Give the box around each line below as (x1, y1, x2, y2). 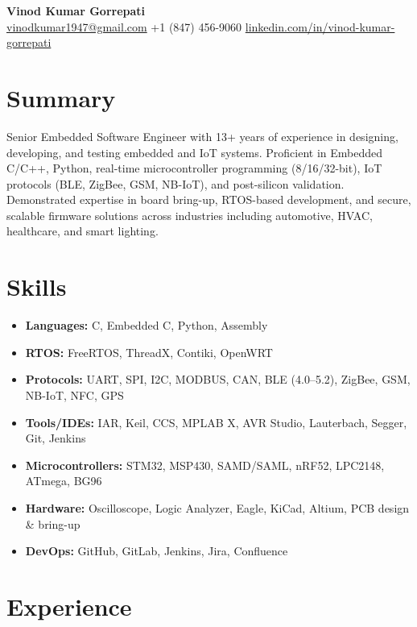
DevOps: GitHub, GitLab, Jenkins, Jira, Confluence (25, 542, 288, 559)
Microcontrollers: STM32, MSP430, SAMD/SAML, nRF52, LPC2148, (25, 456, 385, 473)
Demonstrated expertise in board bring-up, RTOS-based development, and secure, (6, 191, 411, 208)
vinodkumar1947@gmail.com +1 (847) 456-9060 (6, 18, 242, 35)
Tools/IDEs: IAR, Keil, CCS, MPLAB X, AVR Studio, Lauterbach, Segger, (25, 413, 407, 430)
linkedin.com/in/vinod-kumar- (245, 18, 395, 35)
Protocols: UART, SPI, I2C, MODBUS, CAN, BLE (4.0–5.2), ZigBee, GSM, (25, 371, 411, 388)
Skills (6, 270, 67, 303)
